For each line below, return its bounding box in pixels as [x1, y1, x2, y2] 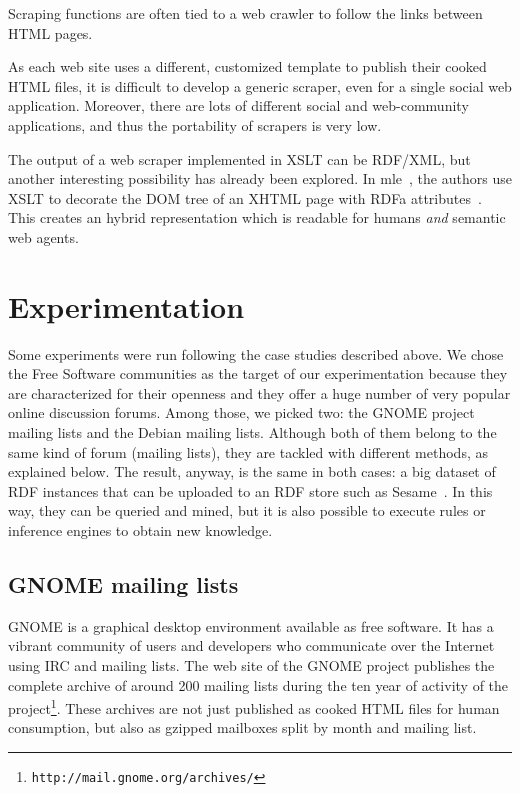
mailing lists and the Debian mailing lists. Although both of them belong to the [8, 422, 497, 443]
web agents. [8, 226, 79, 247]
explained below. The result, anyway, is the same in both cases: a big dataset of [8, 461, 496, 482]
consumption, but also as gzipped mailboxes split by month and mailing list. [8, 717, 477, 738]
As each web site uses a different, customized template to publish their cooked [8, 56, 487, 77]
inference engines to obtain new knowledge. [8, 520, 273, 540]
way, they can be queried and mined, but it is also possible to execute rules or [8, 500, 486, 521]
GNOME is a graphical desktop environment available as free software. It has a [8, 615, 494, 636]
